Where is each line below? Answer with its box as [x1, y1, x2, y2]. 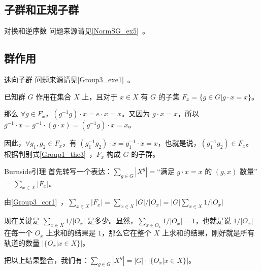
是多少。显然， [87, 215, 138, 226]
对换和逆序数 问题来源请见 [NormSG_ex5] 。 [4, 25, 149, 36]
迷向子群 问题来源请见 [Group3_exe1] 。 [4, 74, 135, 84]
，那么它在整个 [102, 227, 152, 238]
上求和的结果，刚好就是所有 [162, 227, 255, 238]
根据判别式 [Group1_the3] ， [4, 149, 96, 159]
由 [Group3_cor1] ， [4, 196, 68, 207]
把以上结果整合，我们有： [4, 254, 89, 265]
